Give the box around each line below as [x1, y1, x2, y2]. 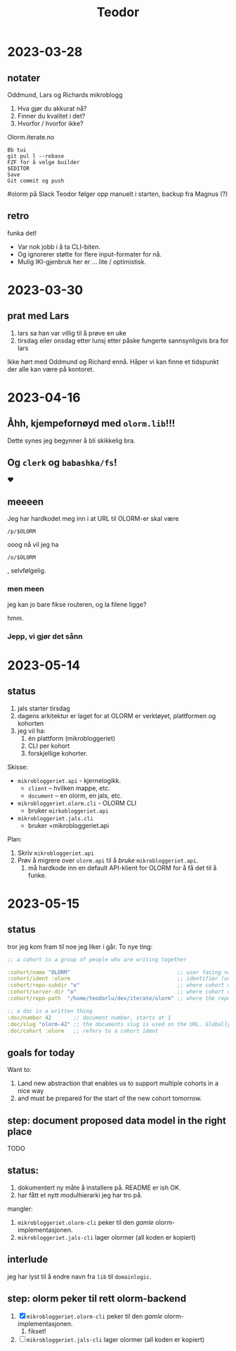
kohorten [17, 719, 44, 727]
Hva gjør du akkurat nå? [17, 104, 87, 113]
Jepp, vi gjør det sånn [7, 631, 83, 641]
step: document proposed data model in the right [7, 1114, 226, 1126]
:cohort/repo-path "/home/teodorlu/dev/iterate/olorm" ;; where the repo [7, 995, 231, 1002]
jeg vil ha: [17, 727, 46, 735]
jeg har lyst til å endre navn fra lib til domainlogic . [7, 1272, 152, 1281]
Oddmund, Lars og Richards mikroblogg [7, 91, 123, 99]
